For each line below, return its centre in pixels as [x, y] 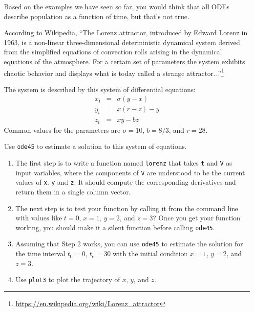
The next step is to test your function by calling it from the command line [127, 208]
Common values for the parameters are [62, 130]
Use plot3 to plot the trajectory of [68, 279]
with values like [39, 218]
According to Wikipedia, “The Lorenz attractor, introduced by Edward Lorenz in [126, 33]
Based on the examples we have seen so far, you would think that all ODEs [117, 6]
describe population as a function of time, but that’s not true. [97, 16]
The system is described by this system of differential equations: [100, 89]
